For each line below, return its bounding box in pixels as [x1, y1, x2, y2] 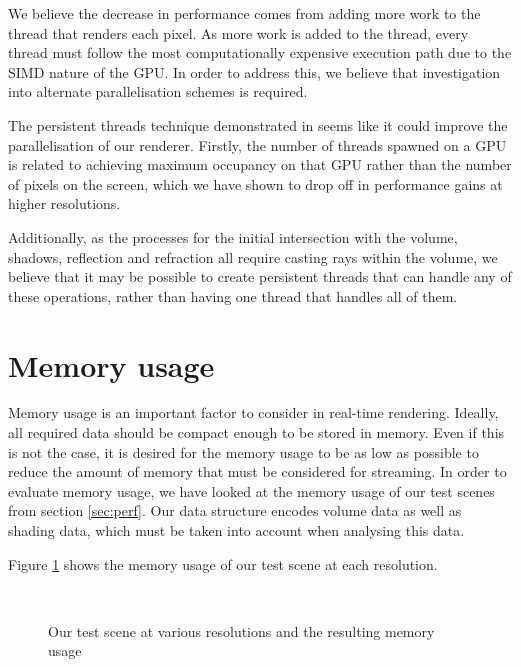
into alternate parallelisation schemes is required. [8, 81, 308, 102]
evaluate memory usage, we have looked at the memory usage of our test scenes [8, 480, 495, 501]
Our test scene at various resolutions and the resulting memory [48, 620, 435, 641]
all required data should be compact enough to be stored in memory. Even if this [8, 422, 505, 443]
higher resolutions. [8, 193, 121, 214]
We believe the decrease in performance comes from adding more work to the [8, 3, 481, 23]
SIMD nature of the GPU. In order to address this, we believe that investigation [8, 61, 501, 82]
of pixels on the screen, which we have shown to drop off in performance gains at [8, 173, 503, 194]
